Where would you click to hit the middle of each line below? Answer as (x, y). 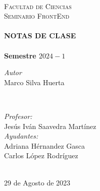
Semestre (20, 55)
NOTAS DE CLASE (40, 36)
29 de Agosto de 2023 (37, 182)
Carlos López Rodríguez (41, 155)
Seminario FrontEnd (37, 16)
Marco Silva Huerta (34, 82)
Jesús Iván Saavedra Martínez (50, 126)
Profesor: (18, 116)
